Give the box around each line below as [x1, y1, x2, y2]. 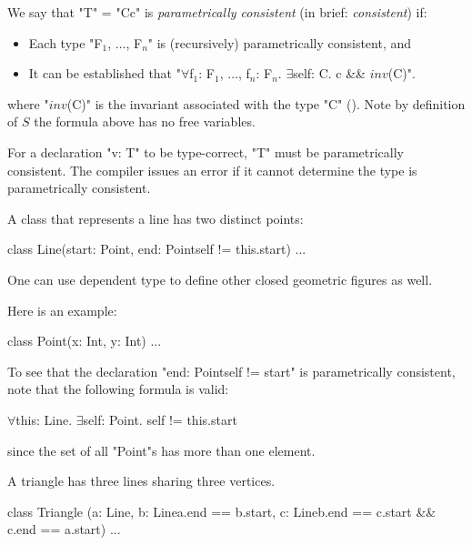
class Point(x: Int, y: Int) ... [7, 331, 162, 350]
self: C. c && [293, 64, 366, 83]
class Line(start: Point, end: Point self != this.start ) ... [7, 239, 306, 258]
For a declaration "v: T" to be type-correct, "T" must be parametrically [7, 142, 404, 161]
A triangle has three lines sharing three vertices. [7, 471, 276, 490]
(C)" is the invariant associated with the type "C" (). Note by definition [66, 94, 466, 113]
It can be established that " [28, 64, 181, 83]
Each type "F [28, 33, 103, 52]
